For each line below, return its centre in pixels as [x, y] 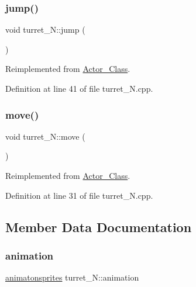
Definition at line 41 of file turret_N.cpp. [79, 88]
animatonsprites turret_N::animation [72, 277]
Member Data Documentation [99, 227]
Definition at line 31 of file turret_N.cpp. [79, 195]
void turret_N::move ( [45, 136]
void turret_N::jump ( [45, 30]
